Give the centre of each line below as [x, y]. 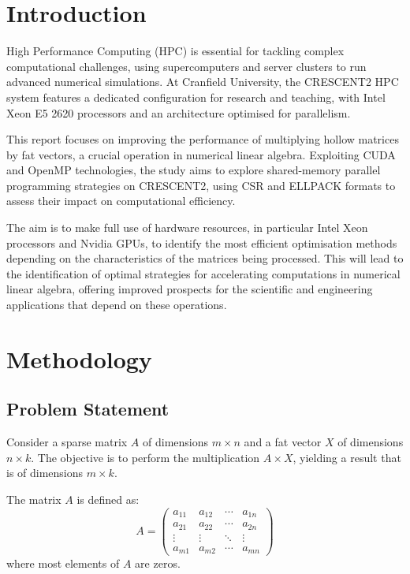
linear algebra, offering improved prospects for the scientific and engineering [190, 289]
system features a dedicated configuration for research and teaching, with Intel [196, 97]
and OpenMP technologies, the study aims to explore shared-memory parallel [194, 170]
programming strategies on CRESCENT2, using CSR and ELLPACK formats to [201, 185]
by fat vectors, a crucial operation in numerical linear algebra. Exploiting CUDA [201, 154]
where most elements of [63, 563]
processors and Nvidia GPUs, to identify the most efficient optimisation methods [202, 242]
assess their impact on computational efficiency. [121, 201]
